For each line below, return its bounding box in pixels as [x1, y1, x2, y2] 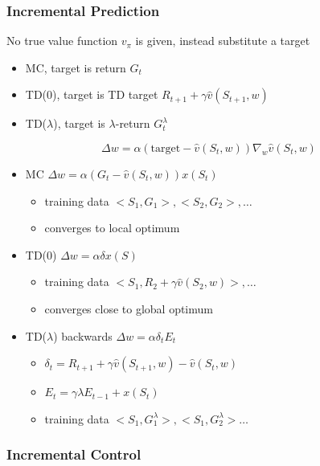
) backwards [53, 327, 113, 344]
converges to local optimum [44, 219, 180, 236]
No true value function [6, 32, 118, 49]
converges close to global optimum [44, 300, 213, 317]
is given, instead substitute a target [135, 32, 310, 49]
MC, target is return [25, 59, 126, 76]
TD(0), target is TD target [25, 86, 158, 103]
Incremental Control [6, 444, 142, 464]
